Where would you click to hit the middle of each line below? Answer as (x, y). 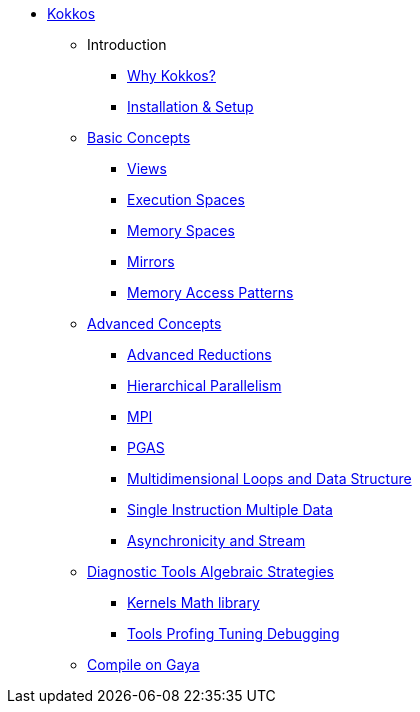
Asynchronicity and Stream (216, 540)
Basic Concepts (139, 137)
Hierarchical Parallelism (204, 385)
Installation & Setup (190, 106)
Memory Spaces (181, 230)
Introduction (127, 44)
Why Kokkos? (171, 75)
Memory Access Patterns (210, 292)
